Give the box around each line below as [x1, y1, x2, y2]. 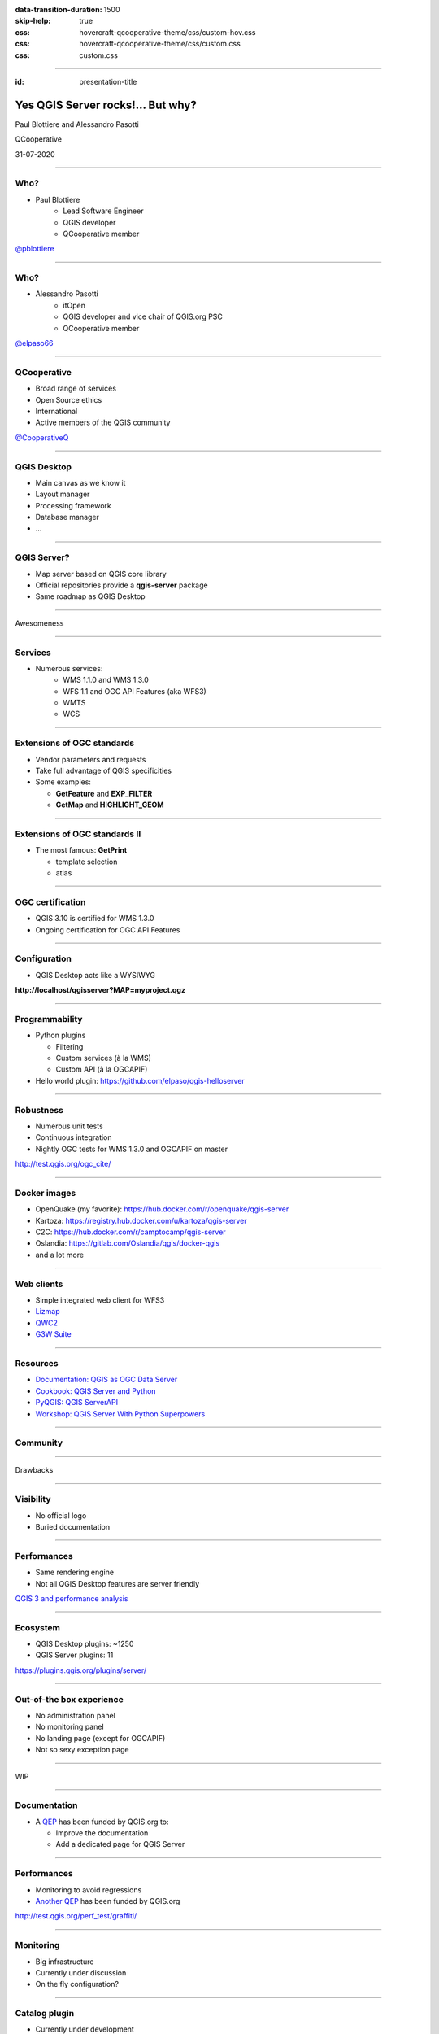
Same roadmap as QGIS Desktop [35, 591, 146, 601]
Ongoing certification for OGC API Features [35, 924, 180, 935]
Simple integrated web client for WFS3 [35, 1295, 165, 1305]
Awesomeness [15, 618, 64, 628]
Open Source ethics [35, 395, 102, 404]
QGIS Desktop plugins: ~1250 [35, 1639, 134, 1649]
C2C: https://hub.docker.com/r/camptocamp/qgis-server [35, 1227, 227, 1237]
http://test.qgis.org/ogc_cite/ [15, 1159, 111, 1169]
